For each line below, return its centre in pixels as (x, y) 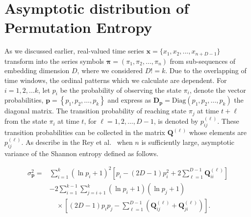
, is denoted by (176, 121)
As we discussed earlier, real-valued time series (74, 51)
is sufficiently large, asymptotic (188, 142)
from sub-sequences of (203, 61)
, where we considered (110, 70)
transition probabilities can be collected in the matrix (85, 132)
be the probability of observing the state (121, 90)
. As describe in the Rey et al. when (77, 142)
